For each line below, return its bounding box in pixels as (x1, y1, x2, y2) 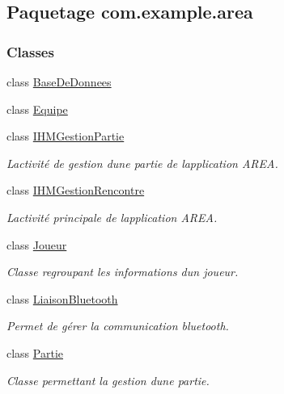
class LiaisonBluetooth (6, 290, 118, 307)
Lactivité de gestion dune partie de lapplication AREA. (6, 154, 278, 171)
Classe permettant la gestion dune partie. (6, 371, 210, 388)
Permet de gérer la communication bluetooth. (6, 317, 229, 334)
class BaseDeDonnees (6, 73, 112, 90)
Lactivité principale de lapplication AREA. (6, 208, 218, 225)
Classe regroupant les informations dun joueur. (6, 263, 239, 280)
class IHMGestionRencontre (6, 182, 145, 199)
